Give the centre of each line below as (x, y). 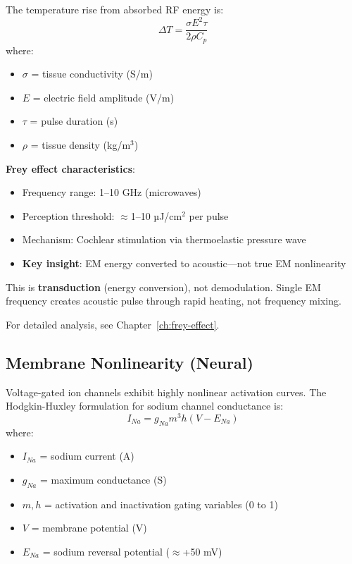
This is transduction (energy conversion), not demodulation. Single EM (163, 287)
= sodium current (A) (87, 456)
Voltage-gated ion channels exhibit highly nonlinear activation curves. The (166, 392)
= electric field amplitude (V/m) (103, 97)
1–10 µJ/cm (156, 215)
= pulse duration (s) (74, 121)
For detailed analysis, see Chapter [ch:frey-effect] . (113, 324)
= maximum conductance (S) (103, 479)
